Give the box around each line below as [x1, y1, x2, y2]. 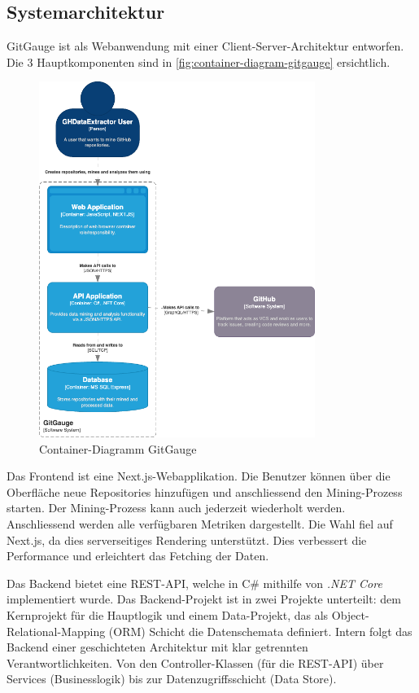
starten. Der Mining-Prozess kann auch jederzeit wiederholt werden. [7, 499, 346, 516]
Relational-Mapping [7, 622, 106, 639]
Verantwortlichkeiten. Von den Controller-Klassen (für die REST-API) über [7, 654, 384, 671]
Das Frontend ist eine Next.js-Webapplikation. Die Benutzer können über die [7, 467, 391, 485]
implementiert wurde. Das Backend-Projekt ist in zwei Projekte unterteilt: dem [7, 590, 401, 607]
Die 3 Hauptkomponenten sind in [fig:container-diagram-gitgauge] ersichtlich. [7, 53, 391, 70]
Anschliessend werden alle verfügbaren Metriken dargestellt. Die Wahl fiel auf [7, 515, 393, 533]
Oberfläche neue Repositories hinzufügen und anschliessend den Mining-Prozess [7, 483, 403, 500]
